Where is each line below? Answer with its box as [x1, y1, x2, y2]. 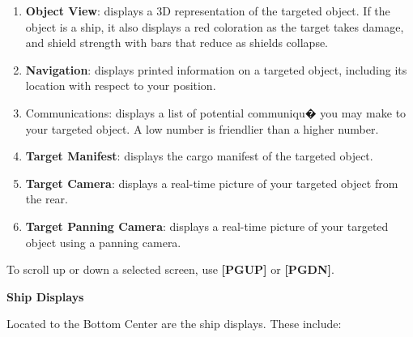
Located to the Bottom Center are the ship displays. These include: [6, 315, 342, 332]
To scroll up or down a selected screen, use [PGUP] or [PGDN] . [6, 261, 334, 278]
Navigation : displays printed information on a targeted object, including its [25, 61, 407, 78]
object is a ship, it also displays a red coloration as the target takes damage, [25, 18, 404, 35]
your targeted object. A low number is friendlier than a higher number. [25, 120, 379, 137]
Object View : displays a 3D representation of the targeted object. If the [25, 2, 390, 19]
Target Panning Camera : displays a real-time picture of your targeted [25, 217, 389, 234]
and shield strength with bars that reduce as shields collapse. [25, 34, 329, 51]
